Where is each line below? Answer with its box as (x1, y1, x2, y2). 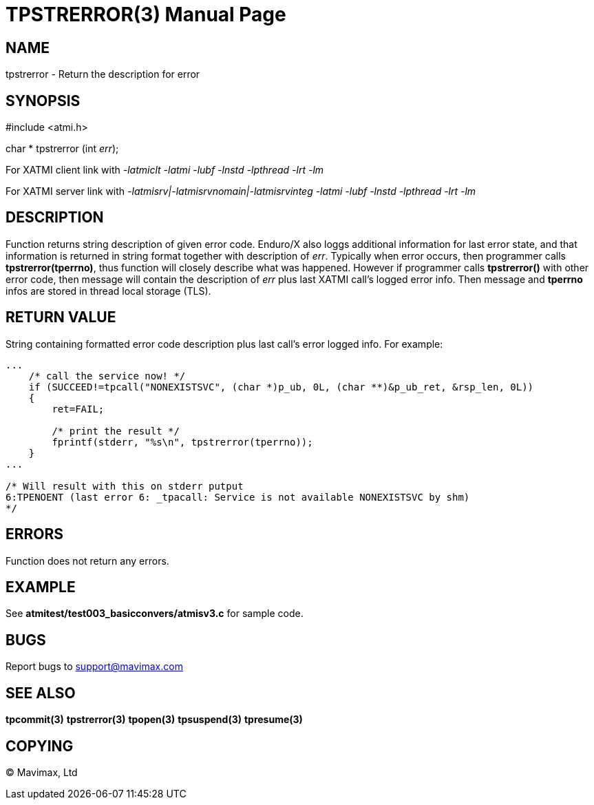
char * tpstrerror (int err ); (6, 143, 119, 155)
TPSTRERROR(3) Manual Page (6, 3, 286, 26)
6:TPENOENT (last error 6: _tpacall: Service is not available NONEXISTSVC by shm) (6, 491, 470, 503)
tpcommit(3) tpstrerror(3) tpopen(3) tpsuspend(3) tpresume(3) (6, 713, 303, 726)
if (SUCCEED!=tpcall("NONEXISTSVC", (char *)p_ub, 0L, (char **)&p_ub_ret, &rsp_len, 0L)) (28, 381, 534, 393)
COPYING (6, 737, 74, 755)
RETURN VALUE (6, 309, 116, 326)
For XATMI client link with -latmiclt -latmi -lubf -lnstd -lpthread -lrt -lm (6, 164, 324, 176)
